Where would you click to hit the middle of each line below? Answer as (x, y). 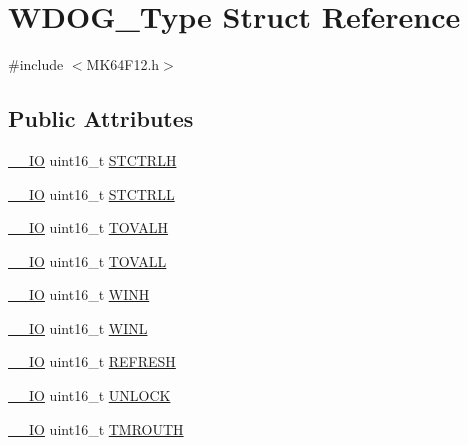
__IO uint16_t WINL (78, 327)
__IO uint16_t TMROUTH (96, 428)
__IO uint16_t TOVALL (87, 260)
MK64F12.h (123, 64)
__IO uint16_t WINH (79, 294)
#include (36, 64)
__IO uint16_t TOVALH (88, 227)
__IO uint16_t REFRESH (92, 361)
